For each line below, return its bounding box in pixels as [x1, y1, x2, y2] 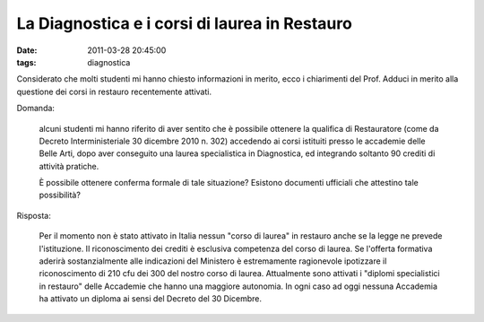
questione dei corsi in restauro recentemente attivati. [16, 86, 212, 97]
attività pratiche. [39, 161, 99, 171]
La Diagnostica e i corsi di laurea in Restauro [16, 13, 353, 33]
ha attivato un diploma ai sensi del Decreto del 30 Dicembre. [39, 293, 263, 304]
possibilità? [39, 189, 81, 201]
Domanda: [16, 103, 56, 114]
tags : [16, 57, 37, 67]
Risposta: [16, 210, 51, 221]
